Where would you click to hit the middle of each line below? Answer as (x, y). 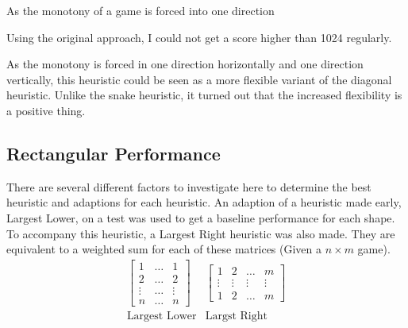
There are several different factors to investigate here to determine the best (189, 186)
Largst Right (236, 316)
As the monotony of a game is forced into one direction (140, 10)
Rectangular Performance (114, 153)
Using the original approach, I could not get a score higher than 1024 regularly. (199, 37)
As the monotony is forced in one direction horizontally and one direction (185, 64)
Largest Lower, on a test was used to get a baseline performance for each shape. (201, 217)
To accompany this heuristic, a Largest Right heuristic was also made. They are (201, 233)
